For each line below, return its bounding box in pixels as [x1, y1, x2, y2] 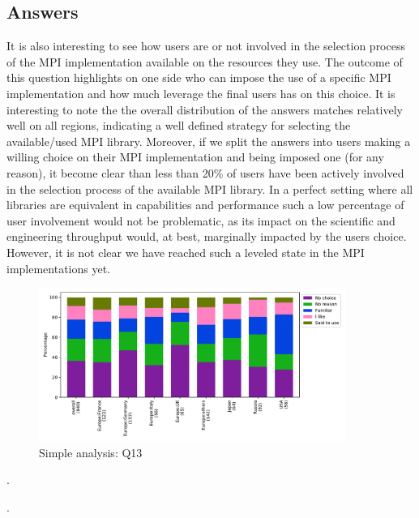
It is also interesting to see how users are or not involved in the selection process [6, 37, 405, 54]
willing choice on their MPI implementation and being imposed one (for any [6, 148, 384, 165]
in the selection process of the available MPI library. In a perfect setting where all [6, 180, 413, 197]
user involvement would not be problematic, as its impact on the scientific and [6, 212, 395, 229]
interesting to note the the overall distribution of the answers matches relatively [6, 101, 404, 118]
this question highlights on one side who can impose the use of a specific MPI [6, 69, 391, 86]
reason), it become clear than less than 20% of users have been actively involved [6, 164, 404, 181]
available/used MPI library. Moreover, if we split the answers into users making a [6, 132, 411, 149]
